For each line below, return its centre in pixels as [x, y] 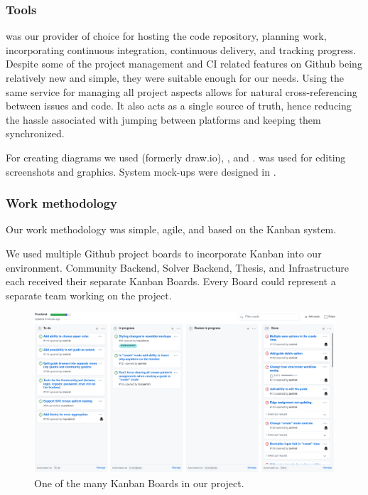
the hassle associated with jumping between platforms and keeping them [163, 119]
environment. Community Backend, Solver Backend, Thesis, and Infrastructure [178, 267]
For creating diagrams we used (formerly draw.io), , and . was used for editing [176, 157]
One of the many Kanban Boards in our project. [139, 483]
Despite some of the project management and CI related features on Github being [184, 64]
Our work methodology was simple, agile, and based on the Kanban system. [171, 229]
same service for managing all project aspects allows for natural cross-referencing [182, 91]
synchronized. [35, 133]
